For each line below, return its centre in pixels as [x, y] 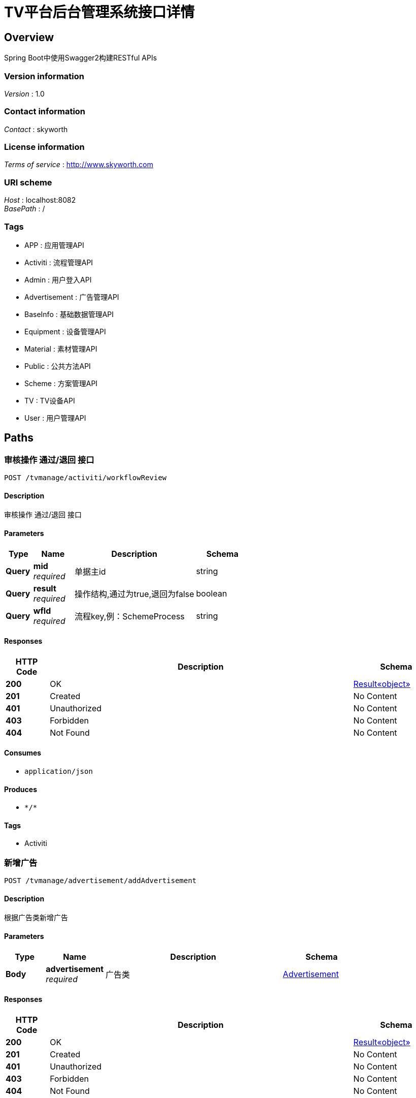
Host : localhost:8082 [40, 200]
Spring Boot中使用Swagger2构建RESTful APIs [81, 58]
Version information [44, 76]
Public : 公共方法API [58, 366]
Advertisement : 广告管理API [72, 297]
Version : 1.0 [24, 93]
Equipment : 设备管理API [65, 331]
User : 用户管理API [55, 418]
